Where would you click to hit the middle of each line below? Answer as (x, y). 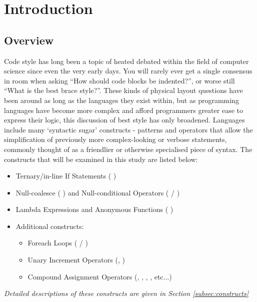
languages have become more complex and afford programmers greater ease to (123, 110)
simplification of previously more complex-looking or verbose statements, (115, 139)
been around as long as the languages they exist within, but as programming (121, 100)
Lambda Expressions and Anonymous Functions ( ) (94, 209)
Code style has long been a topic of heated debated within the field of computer (126, 61)
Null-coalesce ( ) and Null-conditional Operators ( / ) (98, 192)
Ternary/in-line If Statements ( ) (66, 176)
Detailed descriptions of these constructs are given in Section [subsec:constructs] (126, 293)
